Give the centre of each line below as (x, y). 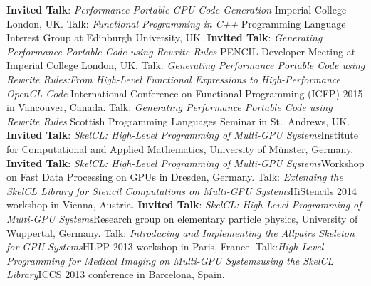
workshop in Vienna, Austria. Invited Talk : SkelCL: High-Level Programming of (184, 205)
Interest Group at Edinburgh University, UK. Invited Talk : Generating (164, 37)
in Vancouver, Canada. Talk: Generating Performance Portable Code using (169, 107)
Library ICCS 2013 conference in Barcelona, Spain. (116, 274)
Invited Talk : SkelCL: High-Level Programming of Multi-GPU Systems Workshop (185, 163)
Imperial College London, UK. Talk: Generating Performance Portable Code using (186, 65)
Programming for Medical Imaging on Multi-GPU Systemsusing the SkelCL (170, 260)
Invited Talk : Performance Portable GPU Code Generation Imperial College (177, 9)
